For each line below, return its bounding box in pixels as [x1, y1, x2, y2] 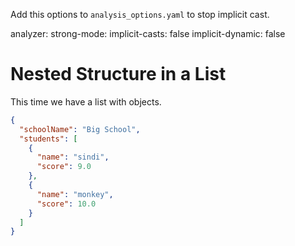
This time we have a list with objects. [10, 95, 162, 108]
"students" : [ [19, 134, 78, 144]
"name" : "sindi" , [36, 152, 110, 163]
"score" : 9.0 [36, 162, 92, 172]
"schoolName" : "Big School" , [19, 124, 141, 134]
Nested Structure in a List [10, 63, 227, 86]
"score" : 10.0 [36, 199, 97, 209]
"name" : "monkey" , [36, 189, 114, 199]
